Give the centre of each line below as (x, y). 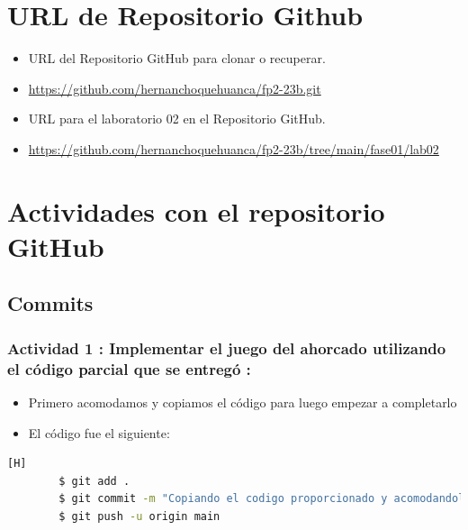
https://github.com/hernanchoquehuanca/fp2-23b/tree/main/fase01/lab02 (234, 148)
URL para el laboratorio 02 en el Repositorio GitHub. (177, 119)
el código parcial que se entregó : (129, 368)
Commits (50, 303)
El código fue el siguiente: (99, 432)
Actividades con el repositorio (196, 210)
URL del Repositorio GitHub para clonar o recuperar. (177, 58)
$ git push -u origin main (139, 516)
